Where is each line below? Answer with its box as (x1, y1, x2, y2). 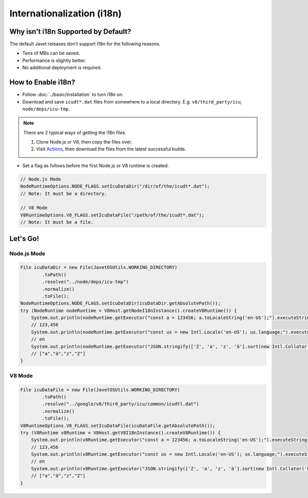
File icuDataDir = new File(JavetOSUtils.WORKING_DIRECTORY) (20, 265, 178, 270)
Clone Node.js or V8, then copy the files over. (36, 139, 132, 145)
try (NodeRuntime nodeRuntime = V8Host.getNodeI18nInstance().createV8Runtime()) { (20, 308, 237, 313)
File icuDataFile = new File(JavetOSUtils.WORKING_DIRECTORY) (20, 387, 180, 392)
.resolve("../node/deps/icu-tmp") (42, 279, 129, 285)
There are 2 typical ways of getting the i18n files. (23, 129, 127, 135)
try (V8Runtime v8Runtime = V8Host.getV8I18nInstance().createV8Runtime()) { (20, 430, 221, 435)
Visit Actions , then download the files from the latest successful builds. (36, 146, 186, 152)
